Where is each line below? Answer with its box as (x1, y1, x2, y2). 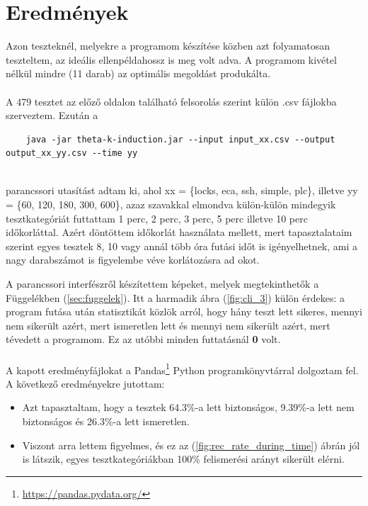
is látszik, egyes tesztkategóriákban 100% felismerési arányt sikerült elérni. (22, 451, 345, 466)
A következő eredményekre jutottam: (6, 376, 165, 390)
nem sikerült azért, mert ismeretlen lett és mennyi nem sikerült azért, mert (6, 317, 330, 332)
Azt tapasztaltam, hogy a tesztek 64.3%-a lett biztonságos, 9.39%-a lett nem (22, 400, 355, 415)
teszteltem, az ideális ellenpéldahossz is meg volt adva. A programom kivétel (6, 52, 337, 67)
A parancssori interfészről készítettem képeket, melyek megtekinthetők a (6, 276, 319, 291)
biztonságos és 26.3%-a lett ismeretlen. (22, 414, 190, 429)
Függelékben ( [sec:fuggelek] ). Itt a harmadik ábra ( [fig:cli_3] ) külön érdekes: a (6, 290, 345, 305)
